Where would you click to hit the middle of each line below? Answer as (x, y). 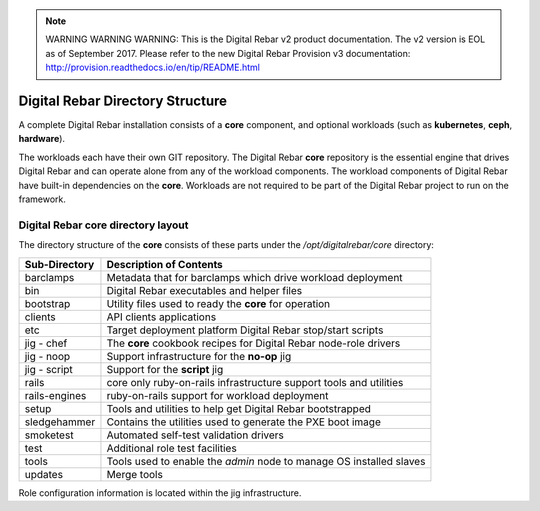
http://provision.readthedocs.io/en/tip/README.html (152, 67)
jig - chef (46, 343)
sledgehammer (60, 422)
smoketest (49, 435)
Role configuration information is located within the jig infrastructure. (160, 492)
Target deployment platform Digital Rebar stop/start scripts (245, 330)
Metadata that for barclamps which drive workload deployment (255, 277)
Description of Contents (165, 264)
